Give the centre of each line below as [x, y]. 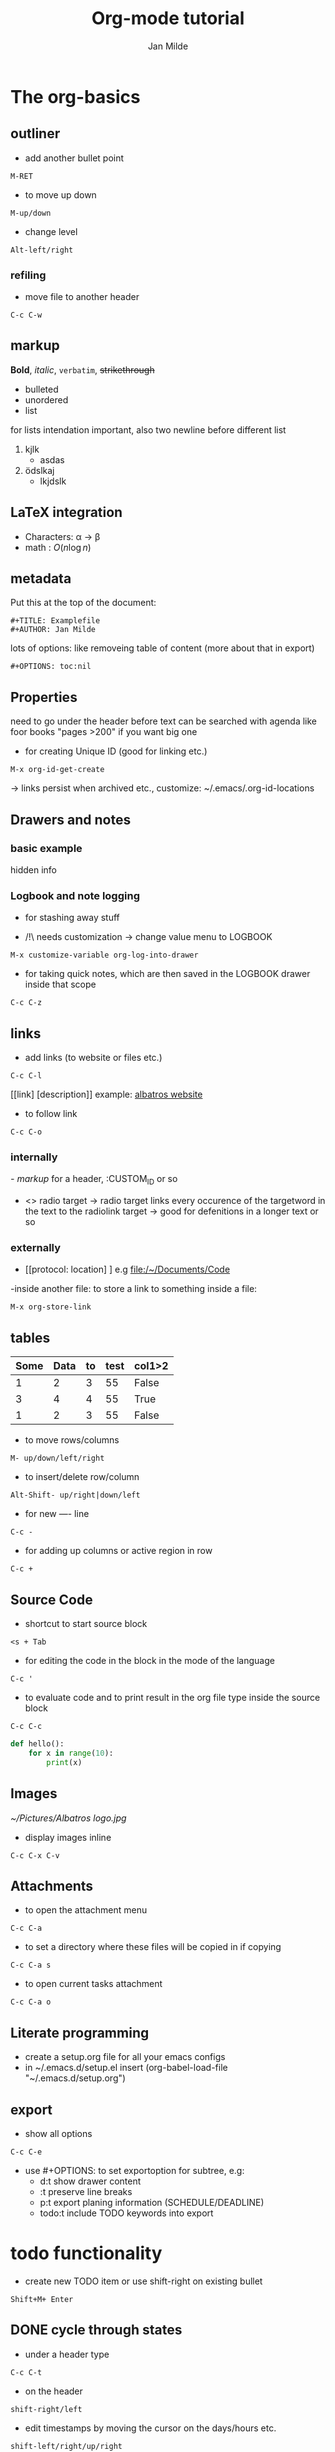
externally [36, 1248]
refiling [28, 275]
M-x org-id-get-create [57, 770]
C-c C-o [26, 1132]
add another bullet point [74, 158]
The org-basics [75, 96]
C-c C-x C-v [35, 1855]
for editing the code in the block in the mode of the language [149, 1661]
